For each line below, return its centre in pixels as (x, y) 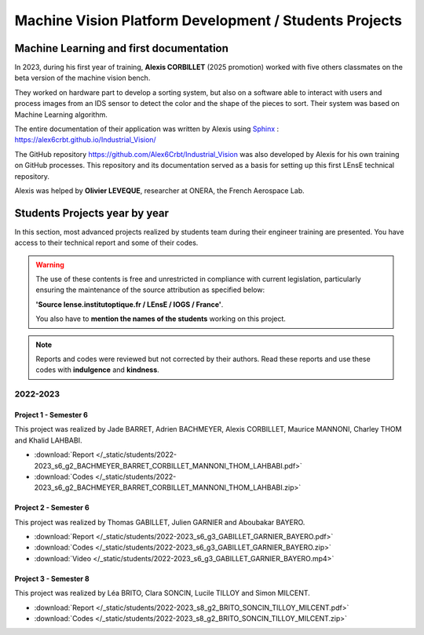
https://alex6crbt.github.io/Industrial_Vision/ (85, 140)
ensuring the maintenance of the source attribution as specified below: (150, 290)
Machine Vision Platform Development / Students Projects (208, 20)
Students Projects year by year (91, 213)
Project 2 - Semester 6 (52, 508)
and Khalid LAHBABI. (48, 440)
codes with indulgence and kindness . (98, 370)
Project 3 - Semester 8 (52, 578)
